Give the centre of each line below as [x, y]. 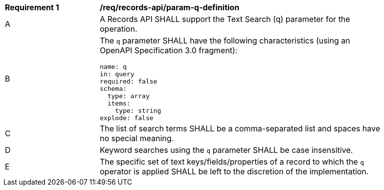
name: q [113, 67]
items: [119, 103]
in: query [117, 74]
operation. [119, 29]
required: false [129, 81]
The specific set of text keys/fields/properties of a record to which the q [232, 162]
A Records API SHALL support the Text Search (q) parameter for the [225, 19]
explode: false [127, 118]
